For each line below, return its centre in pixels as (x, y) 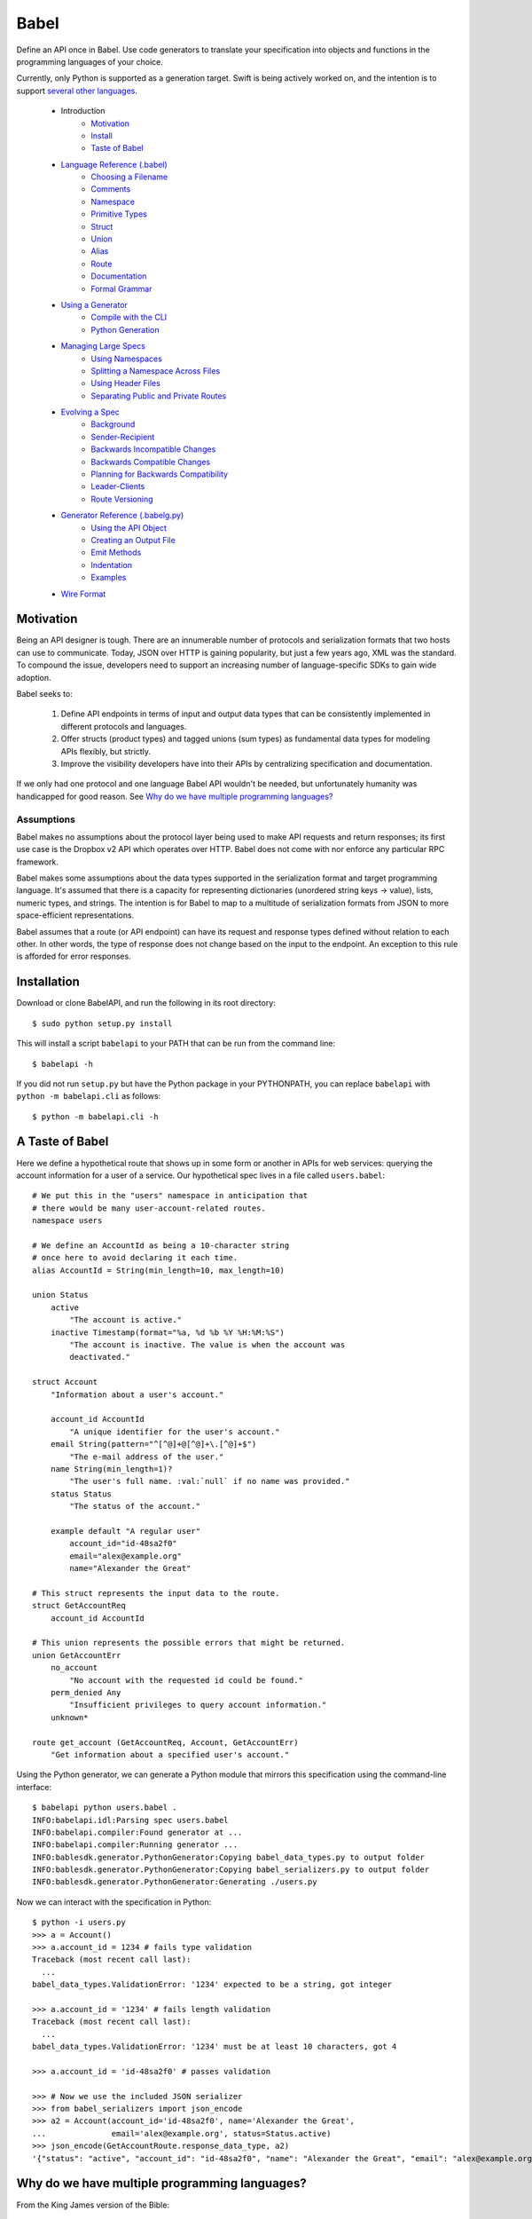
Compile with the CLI (129, 317)
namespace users (67, 1221)
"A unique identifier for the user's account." (175, 1432)
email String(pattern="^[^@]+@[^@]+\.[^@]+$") (153, 1444)
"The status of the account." (135, 1506)
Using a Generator (94, 304)
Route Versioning (122, 499)
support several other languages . (77, 91)
